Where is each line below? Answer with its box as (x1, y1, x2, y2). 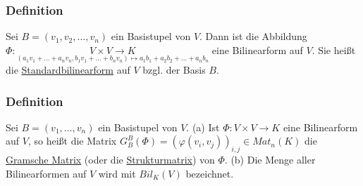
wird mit (98, 166, 136, 180)
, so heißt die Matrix (27, 133, 117, 148)
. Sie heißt (312, 42, 356, 57)
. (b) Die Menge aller (224, 152, 316, 167)
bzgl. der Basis (142, 62, 206, 77)
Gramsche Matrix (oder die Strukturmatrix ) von (6, 152, 215, 167)
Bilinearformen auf (6, 166, 87, 180)
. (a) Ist (186, 119, 220, 134)
